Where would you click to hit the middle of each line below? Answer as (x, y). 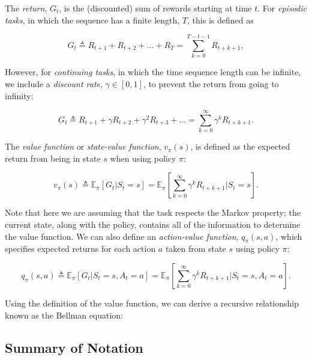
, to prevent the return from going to (211, 83)
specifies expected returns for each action (80, 249)
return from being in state (53, 158)
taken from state (196, 249)
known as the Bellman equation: (64, 315)
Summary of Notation (74, 347)
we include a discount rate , (54, 83)
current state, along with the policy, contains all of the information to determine (153, 224)
